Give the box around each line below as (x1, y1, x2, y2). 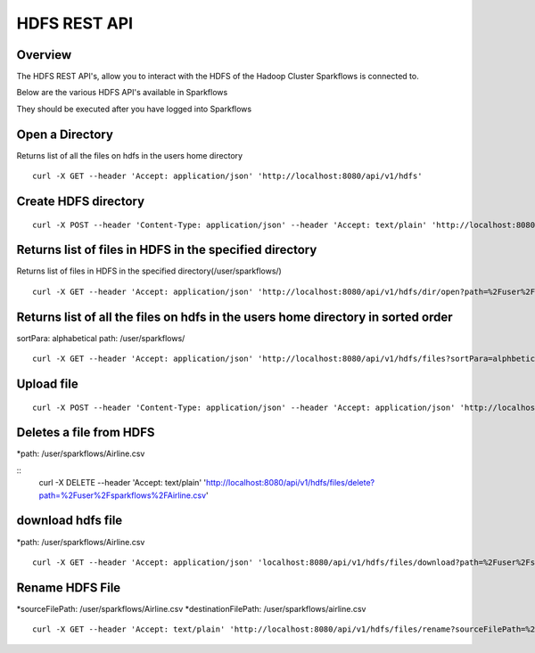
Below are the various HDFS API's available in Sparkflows (16, 87, 228, 98)
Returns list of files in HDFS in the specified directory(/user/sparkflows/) (16, 265, 283, 276)
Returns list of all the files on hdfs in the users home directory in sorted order (16, 309, 454, 324)
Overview (16, 47, 72, 62)
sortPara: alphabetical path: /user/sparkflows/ (16, 332, 185, 343)
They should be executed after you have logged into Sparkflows (16, 103, 252, 114)
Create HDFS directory (16, 193, 145, 208)
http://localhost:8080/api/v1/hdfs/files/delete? (205, 478, 374, 488)
